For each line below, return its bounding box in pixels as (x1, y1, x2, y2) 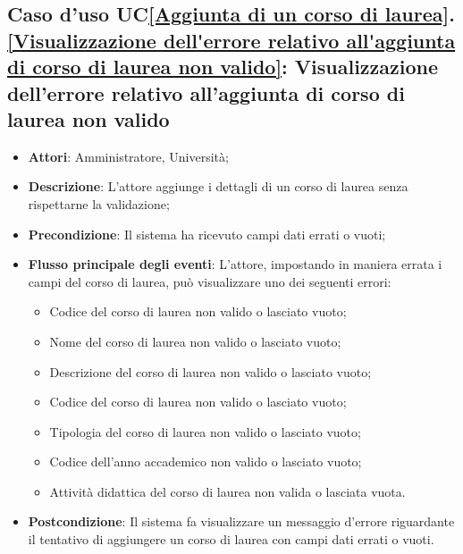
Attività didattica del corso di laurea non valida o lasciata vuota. (49, 482, 406, 500)
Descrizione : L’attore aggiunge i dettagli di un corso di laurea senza (28, 177, 408, 196)
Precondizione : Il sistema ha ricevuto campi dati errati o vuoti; (28, 224, 386, 243)
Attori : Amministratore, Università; (28, 147, 229, 165)
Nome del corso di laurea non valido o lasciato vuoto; (49, 332, 341, 350)
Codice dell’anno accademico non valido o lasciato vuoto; (49, 452, 362, 471)
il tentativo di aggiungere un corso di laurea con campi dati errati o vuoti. (28, 530, 434, 549)
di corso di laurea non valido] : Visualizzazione (7, 53, 439, 80)
